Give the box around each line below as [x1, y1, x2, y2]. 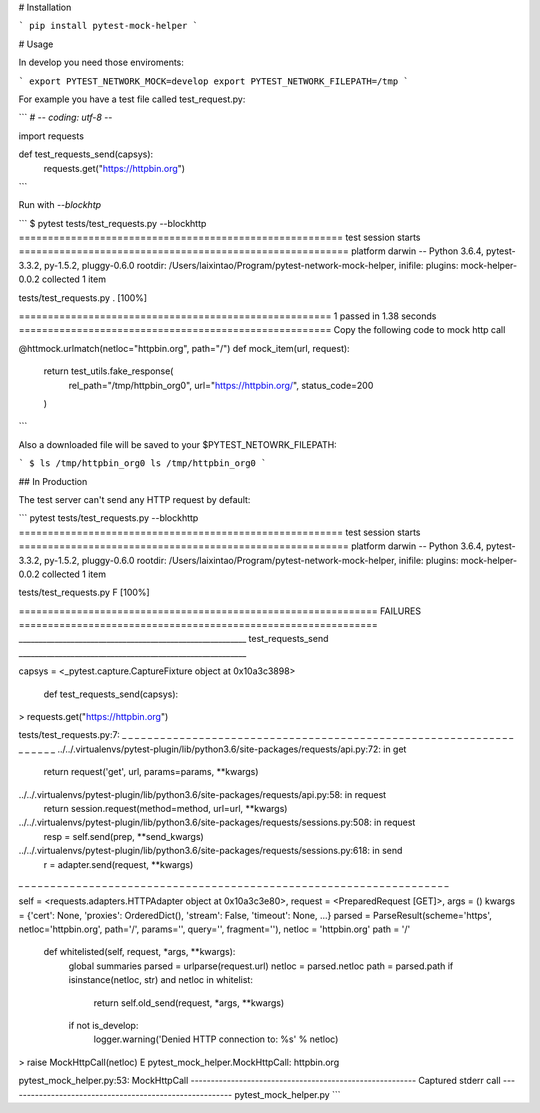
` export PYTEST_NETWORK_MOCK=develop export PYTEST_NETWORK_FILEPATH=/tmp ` [18, 75, 409, 87]
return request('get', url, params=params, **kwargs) [43, 766, 259, 778]
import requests [18, 130, 85, 142]
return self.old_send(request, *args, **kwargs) [93, 996, 285, 1009]
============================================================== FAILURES [18, 605, 422, 617]
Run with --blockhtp [18, 199, 102, 211]
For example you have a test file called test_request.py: [18, 93, 246, 105]
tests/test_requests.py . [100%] [18, 291, 148, 304]
